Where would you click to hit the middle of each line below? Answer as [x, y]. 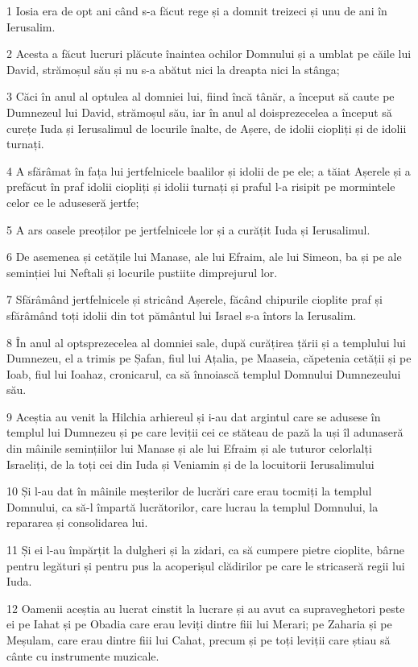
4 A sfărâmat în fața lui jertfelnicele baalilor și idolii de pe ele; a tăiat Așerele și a [209, 170]
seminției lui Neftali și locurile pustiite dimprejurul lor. [142, 272]
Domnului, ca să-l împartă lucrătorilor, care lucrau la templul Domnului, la [192, 506]
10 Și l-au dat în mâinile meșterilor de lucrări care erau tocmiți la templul [189, 491]
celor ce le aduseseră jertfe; [73, 202]
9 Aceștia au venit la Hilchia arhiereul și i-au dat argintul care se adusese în [194, 416]
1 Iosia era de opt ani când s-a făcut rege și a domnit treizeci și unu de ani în [197, 10]
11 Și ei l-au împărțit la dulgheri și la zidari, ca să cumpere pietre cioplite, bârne [205, 550]
